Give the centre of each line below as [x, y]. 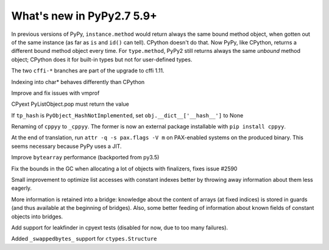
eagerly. [22, 188]
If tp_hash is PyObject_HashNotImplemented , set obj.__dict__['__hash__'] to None [127, 115]
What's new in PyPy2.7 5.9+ [84, 16]
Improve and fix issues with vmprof [55, 93]
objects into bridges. [37, 217]
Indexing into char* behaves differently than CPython [78, 82]
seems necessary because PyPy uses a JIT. [66, 146]
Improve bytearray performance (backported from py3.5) [85, 158]
